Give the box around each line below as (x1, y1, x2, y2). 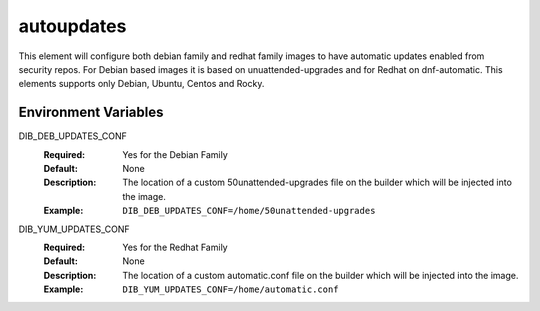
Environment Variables (18, 104, 164, 121)
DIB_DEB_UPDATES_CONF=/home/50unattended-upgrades (122, 205, 376, 217)
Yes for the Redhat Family (122, 241, 229, 253)
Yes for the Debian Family (122, 148, 229, 160)
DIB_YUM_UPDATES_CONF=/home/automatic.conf (122, 284, 339, 295)
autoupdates (18, 15, 127, 37)
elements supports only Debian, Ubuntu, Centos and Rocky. (18, 78, 265, 90)
